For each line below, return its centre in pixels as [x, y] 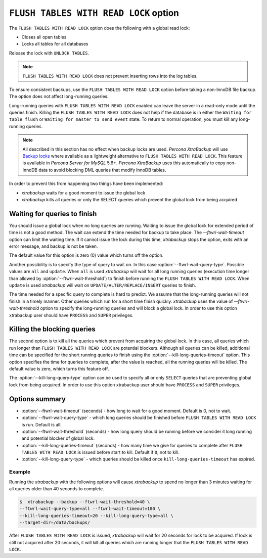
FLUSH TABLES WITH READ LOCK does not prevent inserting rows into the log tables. [110, 76]
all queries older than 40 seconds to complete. [57, 488]
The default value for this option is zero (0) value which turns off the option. [86, 255]
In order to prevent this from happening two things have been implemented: [86, 184]
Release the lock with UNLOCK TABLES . [49, 53]
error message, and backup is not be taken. [54, 246]
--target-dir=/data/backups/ [55, 523]
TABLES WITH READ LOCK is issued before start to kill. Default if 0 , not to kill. [101, 452]
